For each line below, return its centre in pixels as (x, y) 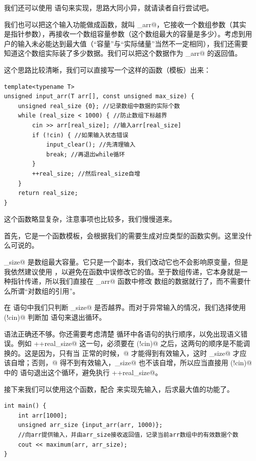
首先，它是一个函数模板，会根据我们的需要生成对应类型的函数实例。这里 (121, 235)
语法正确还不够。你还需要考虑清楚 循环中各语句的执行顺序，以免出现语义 (122, 333)
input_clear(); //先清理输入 (91, 145)
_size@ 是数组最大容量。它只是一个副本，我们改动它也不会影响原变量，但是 (126, 262)
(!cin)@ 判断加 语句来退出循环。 (55, 317)
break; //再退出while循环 (85, 154)
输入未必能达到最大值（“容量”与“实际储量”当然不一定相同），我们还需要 (133, 43)
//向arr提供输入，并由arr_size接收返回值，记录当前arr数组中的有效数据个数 (128, 435)
